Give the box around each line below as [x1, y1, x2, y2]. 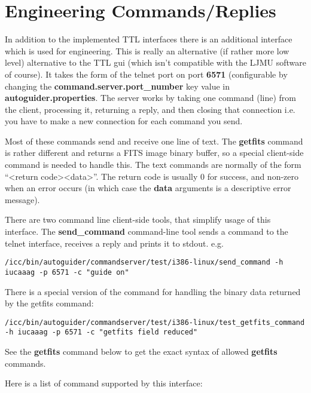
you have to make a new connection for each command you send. [5, 115, 243, 127]
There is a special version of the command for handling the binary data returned [5, 285, 301, 297]
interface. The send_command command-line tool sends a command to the [5, 225, 288, 238]
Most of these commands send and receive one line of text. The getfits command [5, 134, 303, 147]
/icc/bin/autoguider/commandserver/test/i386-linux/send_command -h [5, 258, 283, 267]
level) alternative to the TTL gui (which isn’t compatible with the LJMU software [5, 56, 307, 69]
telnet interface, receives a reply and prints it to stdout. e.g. [5, 237, 224, 249]
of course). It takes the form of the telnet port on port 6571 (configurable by [5, 67, 288, 80]
